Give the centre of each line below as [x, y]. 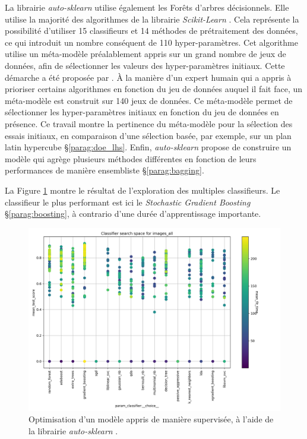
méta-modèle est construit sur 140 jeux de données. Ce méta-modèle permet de [149, 100]
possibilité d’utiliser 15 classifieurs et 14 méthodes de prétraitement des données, [151, 31]
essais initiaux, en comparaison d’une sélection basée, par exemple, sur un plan [148, 135]
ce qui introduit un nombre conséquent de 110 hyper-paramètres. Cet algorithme [151, 42]
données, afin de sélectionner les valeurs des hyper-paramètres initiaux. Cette [145, 65]
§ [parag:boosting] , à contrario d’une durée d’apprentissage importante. [133, 214]
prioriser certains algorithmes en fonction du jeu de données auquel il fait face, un [154, 89]
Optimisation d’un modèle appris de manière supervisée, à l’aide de [151, 419]
